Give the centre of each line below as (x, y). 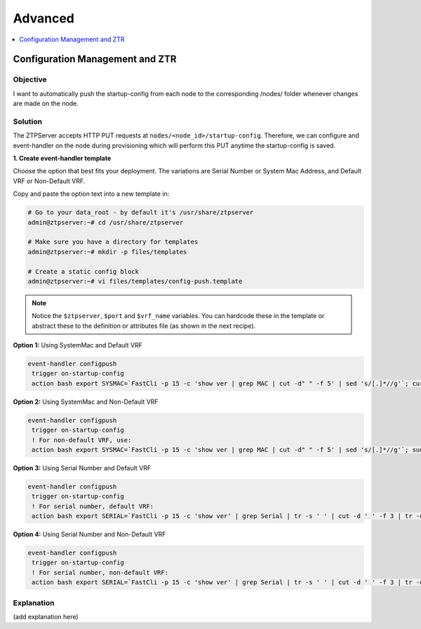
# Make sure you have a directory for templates (113, 242)
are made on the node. (46, 104)
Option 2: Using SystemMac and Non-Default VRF (86, 402)
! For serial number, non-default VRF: (100, 572)
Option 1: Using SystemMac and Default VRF (78, 345)
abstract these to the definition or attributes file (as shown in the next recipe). (144, 326)
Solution (28, 121)
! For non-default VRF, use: (82, 440)
